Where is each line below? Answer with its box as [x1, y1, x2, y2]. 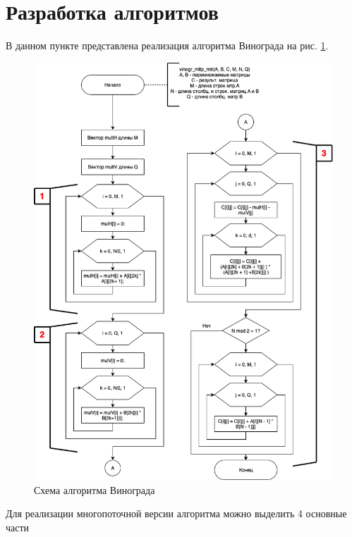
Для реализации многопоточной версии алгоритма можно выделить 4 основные [6, 506, 347, 521]
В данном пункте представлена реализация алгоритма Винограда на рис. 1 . [6, 38, 329, 53]
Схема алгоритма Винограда [34, 482, 155, 497]
